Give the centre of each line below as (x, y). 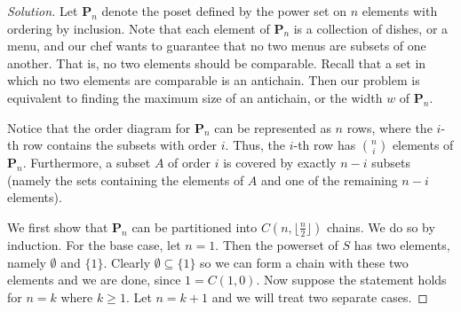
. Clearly (127, 262)
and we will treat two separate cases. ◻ (320, 296)
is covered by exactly (280, 163)
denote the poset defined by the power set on (224, 11)
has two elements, (402, 244)
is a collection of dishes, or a (371, 28)
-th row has (325, 145)
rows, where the (389, 127)
